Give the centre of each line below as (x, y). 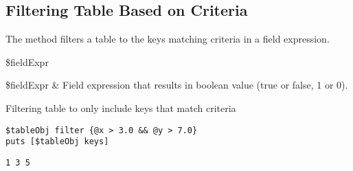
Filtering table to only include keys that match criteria (121, 107)
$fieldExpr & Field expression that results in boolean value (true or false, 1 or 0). (177, 85)
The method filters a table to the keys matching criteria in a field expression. (168, 39)
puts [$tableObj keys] (57, 142)
